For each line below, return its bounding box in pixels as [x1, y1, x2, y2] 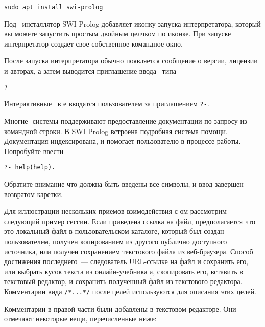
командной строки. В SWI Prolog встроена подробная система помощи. [4, 125, 228, 136]
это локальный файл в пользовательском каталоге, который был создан [4, 226, 224, 236]
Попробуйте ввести [4, 145, 64, 156]
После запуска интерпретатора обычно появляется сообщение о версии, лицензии [4, 55, 258, 66]
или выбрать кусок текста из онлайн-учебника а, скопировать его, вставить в [4, 266, 243, 276]
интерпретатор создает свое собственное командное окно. [4, 38, 183, 49]
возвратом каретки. [4, 188, 63, 199]
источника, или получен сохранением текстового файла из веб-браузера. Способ [4, 246, 253, 256]
